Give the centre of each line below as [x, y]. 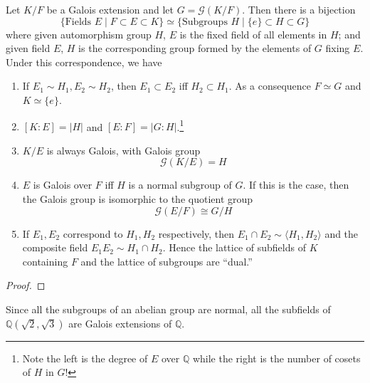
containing [45, 261]
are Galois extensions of [120, 323]
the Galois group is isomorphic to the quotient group [138, 199]
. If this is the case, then [296, 185]
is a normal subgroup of [180, 185]
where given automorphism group [79, 34]
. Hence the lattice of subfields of [234, 247]
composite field [55, 247]
